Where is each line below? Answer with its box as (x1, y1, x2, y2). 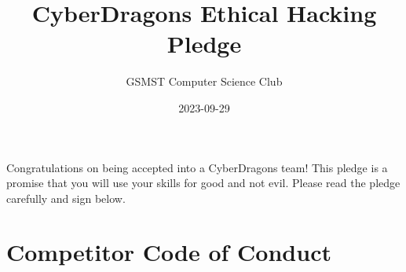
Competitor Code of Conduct (6, 236, 331, 268)
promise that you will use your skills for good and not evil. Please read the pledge (6, 175, 401, 191)
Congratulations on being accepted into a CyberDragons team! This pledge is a (6, 159, 388, 175)
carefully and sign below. (6, 189, 126, 206)
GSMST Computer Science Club (126, 73, 283, 90)
